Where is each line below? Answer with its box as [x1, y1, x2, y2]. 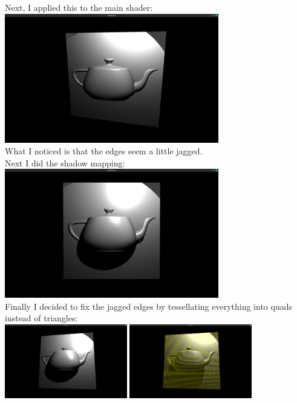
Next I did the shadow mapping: [5, 156, 125, 169]
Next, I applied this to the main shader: [5, 1, 153, 13]
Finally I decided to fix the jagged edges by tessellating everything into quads [5, 300, 292, 312]
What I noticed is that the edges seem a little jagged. [5, 145, 203, 157]
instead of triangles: [5, 312, 78, 324]
